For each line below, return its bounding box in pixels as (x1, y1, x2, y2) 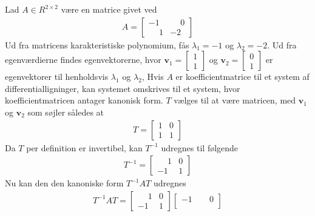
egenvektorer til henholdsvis (5, 70, 109, 83)
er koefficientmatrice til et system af (175, 70, 310, 83)
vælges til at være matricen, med (174, 94, 296, 106)
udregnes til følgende (161, 141, 239, 154)
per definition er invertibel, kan (26, 141, 143, 154)
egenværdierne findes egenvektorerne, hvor (5, 53, 161, 66)
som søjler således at (27, 106, 104, 118)
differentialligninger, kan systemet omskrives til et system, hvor (5, 82, 240, 94)
